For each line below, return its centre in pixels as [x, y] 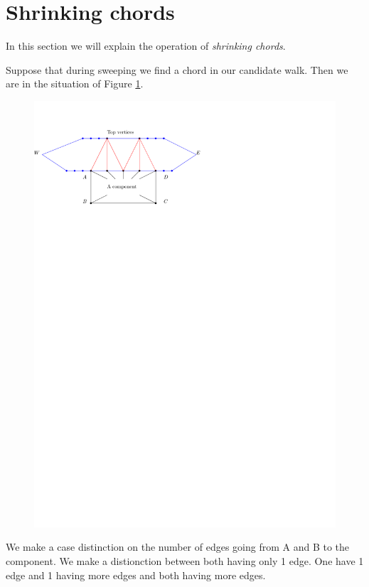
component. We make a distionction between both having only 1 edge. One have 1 [185, 561]
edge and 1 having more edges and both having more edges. [136, 575]
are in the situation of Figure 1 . [75, 84]
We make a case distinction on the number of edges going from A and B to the [178, 547]
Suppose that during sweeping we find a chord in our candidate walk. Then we [177, 69]
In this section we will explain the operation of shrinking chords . [146, 46]
